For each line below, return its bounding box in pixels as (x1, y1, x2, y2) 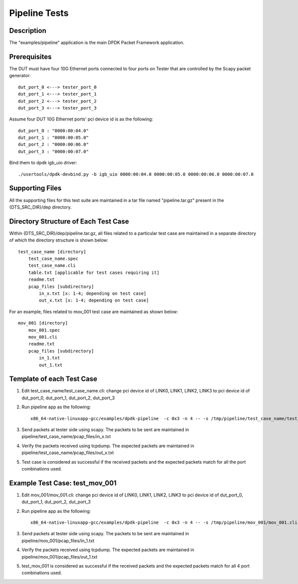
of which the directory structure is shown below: (9, 237, 109, 243)
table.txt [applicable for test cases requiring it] (28, 269, 160, 275)
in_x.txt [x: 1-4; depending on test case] (39, 290, 147, 296)
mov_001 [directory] (18, 320, 68, 326)
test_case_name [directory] (18, 249, 86, 254)
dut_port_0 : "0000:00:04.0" (18, 127, 89, 133)
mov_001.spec (28, 327, 60, 333)
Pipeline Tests (9, 7, 69, 18)
